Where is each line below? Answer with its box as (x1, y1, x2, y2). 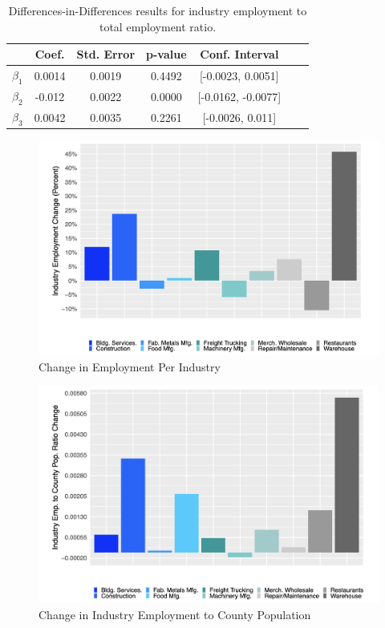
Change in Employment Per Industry (38, 358, 221, 375)
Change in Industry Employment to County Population (38, 606, 311, 622)
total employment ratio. (99, 18, 217, 34)
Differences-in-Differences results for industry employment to (8, 2, 307, 18)
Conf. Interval (200, 46, 279, 63)
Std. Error (76, 46, 136, 63)
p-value (146, 46, 187, 63)
